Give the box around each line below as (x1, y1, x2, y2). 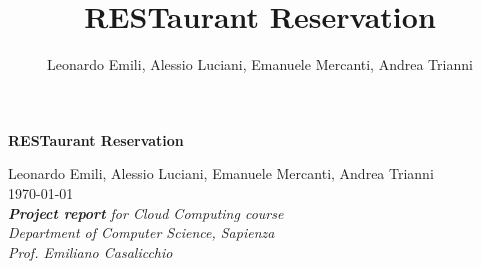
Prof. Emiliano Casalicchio (8, 241, 173, 262)
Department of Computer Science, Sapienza (8, 222, 275, 243)
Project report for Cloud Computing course (8, 202, 284, 223)
